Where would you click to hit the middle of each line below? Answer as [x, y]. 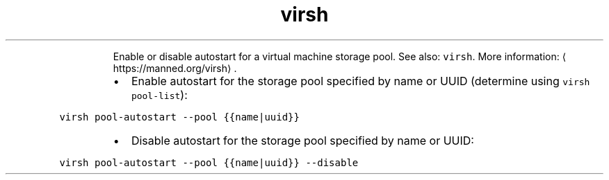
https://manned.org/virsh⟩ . [175, 68]
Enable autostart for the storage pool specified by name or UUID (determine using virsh [360, 81]
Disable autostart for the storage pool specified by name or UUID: [302, 140]
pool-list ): [159, 94]
